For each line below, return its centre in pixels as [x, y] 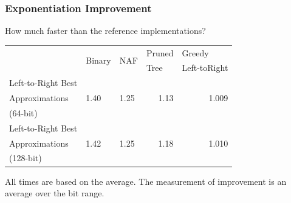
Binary [98, 60]
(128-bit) [26, 158]
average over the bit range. [55, 193]
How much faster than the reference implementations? [105, 31]
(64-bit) [23, 112]
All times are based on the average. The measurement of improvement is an [146, 181]
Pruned [160, 52]
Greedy [195, 52]
